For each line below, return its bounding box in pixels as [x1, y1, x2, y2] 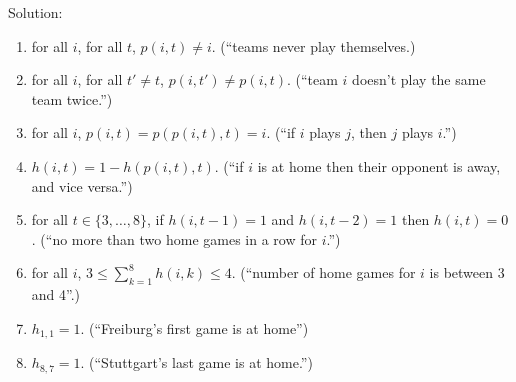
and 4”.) [31, 284, 81, 305]
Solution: [8, 2, 63, 22]
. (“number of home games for [231, 262, 416, 283]
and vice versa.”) [31, 175, 133, 196]
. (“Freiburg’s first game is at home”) [80, 317, 309, 338]
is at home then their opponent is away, [257, 155, 501, 176]
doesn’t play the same [352, 69, 486, 90]
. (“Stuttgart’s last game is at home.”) [80, 352, 313, 373]
